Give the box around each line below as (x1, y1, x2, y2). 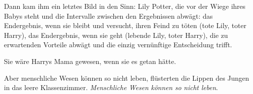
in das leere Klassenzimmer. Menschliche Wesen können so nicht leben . (4, 82, 218, 93)
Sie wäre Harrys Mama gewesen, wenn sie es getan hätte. (4, 56, 176, 66)
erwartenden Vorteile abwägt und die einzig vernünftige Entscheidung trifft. (4, 39, 232, 50)
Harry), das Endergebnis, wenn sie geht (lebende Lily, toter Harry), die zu (4, 30, 228, 40)
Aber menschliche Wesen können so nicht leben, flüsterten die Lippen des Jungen (4, 72, 250, 83)
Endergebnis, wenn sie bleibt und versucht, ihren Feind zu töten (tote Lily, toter (4, 20, 247, 31)
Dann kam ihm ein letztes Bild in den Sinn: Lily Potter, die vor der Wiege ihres (4, 1, 246, 11)
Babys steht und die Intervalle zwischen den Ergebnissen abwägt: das (4, 10, 213, 21)
